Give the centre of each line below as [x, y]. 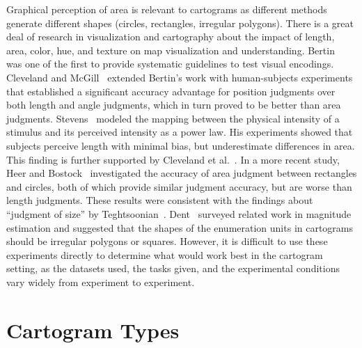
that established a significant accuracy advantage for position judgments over [171, 91]
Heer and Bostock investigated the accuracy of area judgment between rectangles [182, 173]
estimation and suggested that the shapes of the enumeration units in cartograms [180, 227]
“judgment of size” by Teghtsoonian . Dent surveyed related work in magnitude [179, 213]
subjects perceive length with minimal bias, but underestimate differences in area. [181, 145]
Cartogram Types [93, 330]
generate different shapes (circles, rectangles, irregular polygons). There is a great [180, 23]
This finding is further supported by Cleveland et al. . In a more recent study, [173, 159]
